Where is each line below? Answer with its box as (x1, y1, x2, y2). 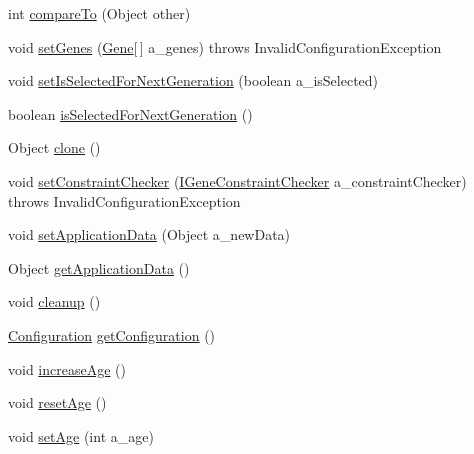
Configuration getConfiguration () (8, 324, 216, 345)
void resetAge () (8, 392, 107, 413)
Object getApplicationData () (8, 257, 190, 278)
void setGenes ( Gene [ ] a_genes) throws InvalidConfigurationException (8, 36, 442, 57)
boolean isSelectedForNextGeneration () (8, 103, 253, 124)
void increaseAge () (8, 358, 126, 379)
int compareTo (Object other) (8, 3, 191, 23)
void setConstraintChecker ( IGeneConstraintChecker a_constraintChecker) (8, 170, 467, 191)
